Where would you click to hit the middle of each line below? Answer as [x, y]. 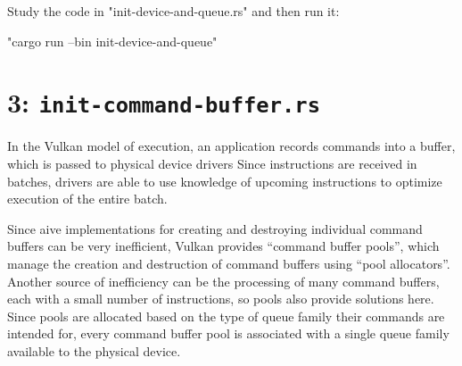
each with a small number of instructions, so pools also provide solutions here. [221, 299]
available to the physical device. [94, 350]
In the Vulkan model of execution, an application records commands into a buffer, [231, 146]
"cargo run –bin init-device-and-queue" [112, 41]
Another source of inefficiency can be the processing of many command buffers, [223, 281]
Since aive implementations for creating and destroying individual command [215, 228]
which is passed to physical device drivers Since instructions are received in [212, 164]
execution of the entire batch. [87, 199]
